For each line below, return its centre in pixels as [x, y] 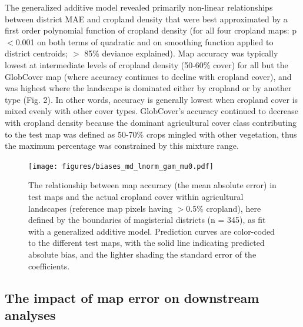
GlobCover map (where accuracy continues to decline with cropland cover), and [148, 76]
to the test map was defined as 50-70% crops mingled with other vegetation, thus [151, 134]
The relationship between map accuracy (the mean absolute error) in [152, 185]
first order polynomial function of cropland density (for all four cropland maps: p [151, 30]
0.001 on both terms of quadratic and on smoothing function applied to [144, 41]
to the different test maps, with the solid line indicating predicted [146, 243]
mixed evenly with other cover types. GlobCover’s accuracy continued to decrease [152, 111]
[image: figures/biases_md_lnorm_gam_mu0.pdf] [121, 166]
